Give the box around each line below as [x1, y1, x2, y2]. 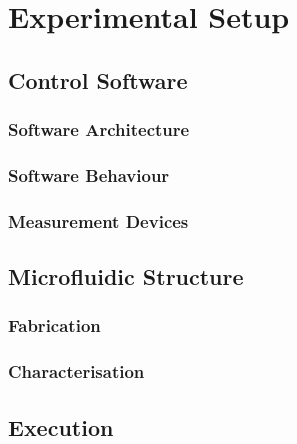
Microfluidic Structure [8, 261, 244, 292]
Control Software [8, 64, 188, 95]
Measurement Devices [8, 208, 189, 233]
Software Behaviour [8, 162, 170, 187]
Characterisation [8, 359, 145, 384]
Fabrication [8, 313, 101, 338]
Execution [8, 411, 114, 442]
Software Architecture [8, 117, 190, 142]
